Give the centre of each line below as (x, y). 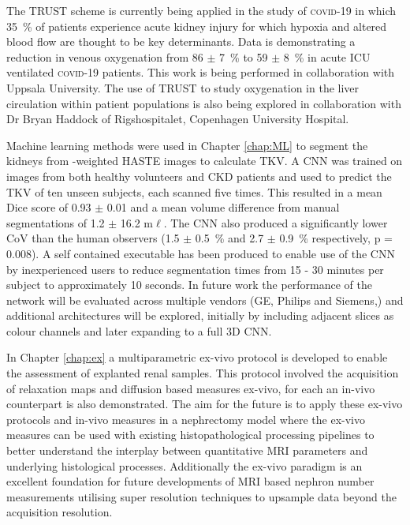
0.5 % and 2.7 (229, 238)
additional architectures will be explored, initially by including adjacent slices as (200, 315)
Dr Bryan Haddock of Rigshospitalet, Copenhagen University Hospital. (178, 119)
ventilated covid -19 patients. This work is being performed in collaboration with (201, 72)
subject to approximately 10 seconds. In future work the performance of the (189, 285)
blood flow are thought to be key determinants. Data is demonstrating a (181, 41)
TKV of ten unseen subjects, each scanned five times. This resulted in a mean (194, 191)
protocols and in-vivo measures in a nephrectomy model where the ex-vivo (186, 419)
